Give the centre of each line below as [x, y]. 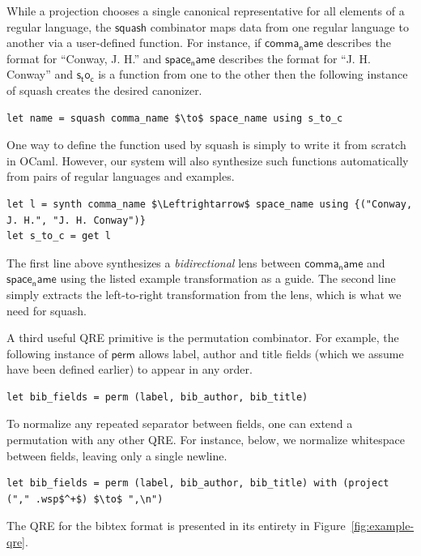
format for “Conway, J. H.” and [84, 58]
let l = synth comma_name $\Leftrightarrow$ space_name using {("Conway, [210, 204]
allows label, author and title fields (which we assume [271, 353]
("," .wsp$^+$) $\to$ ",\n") [85, 499]
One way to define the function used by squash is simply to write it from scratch [206, 145]
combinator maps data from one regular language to [279, 26]
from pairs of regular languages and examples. [121, 176]
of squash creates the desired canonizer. [104, 90]
